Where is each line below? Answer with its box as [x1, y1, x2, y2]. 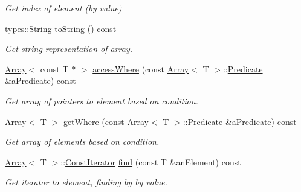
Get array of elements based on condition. [5, 135, 160, 148]
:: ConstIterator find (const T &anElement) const [60, 155, 241, 168]
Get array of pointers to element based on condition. [5, 94, 198, 107]
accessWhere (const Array [92, 62, 189, 75]
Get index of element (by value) [5, 2, 122, 14]
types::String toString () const [5, 22, 117, 34]
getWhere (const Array [63, 115, 149, 127]
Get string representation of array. [5, 42, 133, 55]
